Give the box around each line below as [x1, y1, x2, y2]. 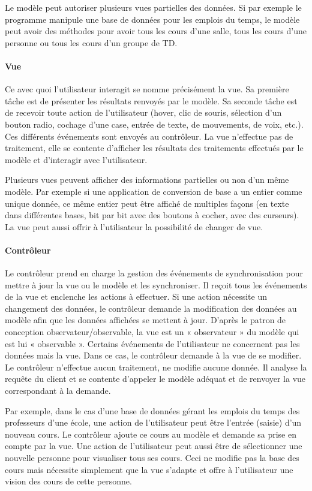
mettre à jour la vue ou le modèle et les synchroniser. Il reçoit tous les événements [5, 278, 307, 291]
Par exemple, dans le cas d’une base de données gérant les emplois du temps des [5, 404, 300, 417]
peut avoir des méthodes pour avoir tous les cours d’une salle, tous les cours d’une [5, 25, 307, 37]
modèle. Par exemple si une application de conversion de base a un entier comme [5, 185, 302, 197]
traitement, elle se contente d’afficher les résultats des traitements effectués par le [5, 141, 304, 154]
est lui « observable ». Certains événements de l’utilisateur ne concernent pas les [5, 337, 300, 350]
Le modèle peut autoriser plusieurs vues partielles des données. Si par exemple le [5, 1, 302, 13]
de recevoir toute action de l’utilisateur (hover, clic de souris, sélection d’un [5, 106, 282, 119]
